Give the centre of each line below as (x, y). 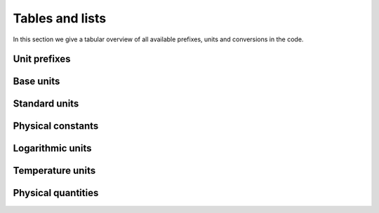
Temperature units (54, 171)
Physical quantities (56, 193)
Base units (36, 82)
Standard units (46, 104)
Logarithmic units (52, 148)
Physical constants (56, 126)
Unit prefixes (42, 59)
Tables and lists (60, 18)
